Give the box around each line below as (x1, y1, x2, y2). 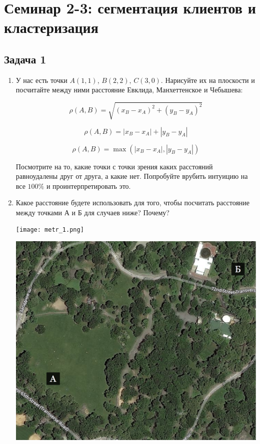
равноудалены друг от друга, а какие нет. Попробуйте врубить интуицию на (15, 171, 248, 181)
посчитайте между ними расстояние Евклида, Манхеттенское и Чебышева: (15, 84, 243, 95)
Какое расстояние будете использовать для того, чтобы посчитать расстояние (15, 197, 250, 208)
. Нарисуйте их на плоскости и (160, 74, 255, 85)
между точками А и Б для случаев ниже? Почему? (15, 207, 169, 217)
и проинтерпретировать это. (46, 180, 131, 191)
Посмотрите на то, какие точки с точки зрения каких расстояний (15, 161, 213, 171)
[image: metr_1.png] (15, 226, 84, 234)
